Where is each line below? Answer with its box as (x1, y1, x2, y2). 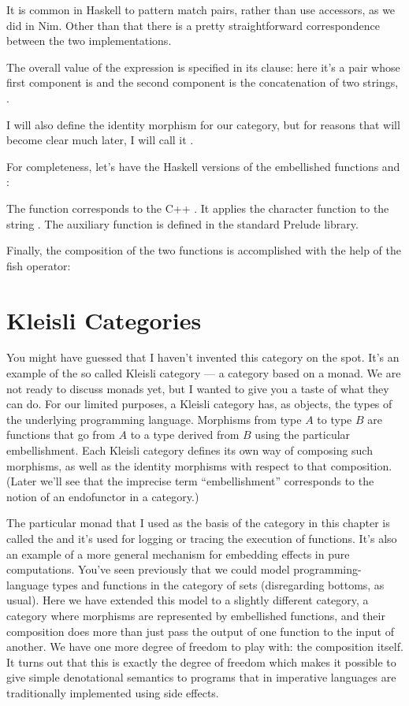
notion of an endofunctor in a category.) (6, 488, 199, 504)
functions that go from (6, 426, 115, 443)
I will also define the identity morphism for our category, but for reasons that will (6, 116, 400, 132)
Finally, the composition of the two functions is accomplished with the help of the (6, 242, 402, 258)
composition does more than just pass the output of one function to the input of (6, 622, 395, 639)
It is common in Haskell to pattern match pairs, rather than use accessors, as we (6, 2, 396, 17)
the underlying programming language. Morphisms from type (6, 411, 302, 427)
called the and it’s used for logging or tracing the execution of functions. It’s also (6, 529, 397, 546)
